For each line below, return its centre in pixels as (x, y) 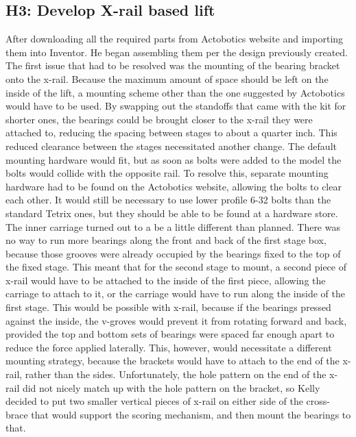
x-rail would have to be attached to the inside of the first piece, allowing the (166, 280)
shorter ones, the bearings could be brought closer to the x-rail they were (159, 119)
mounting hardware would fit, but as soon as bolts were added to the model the (174, 159)
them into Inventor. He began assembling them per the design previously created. (177, 52)
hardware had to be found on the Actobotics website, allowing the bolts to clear (174, 186)
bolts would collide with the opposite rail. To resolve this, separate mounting (167, 173)
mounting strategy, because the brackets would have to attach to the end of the (173, 361)
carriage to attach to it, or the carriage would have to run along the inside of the (175, 294)
